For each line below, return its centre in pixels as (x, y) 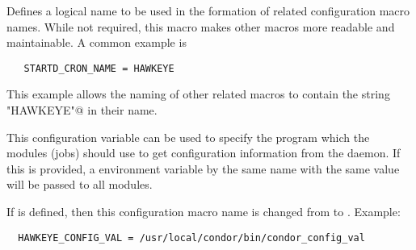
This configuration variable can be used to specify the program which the (188, 137)
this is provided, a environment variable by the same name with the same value (203, 168)
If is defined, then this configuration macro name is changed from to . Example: (204, 211)
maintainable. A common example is (97, 42)
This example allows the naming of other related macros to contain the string (198, 94)
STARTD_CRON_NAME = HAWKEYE (99, 68)
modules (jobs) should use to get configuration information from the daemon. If (204, 153)
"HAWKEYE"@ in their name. (82, 110)
